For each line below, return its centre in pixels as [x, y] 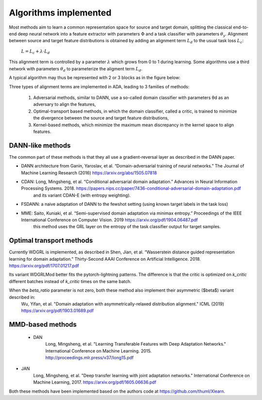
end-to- [241, 27]
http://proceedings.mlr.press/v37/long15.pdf [90, 358]
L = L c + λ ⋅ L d [36, 52]
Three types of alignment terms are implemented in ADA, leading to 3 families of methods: [99, 86]
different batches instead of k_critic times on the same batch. [70, 281]
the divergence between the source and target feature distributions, [101, 118]
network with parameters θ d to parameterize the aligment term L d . [76, 69]
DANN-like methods [40, 145]
